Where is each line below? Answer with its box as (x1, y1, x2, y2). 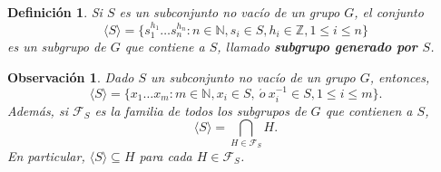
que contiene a (124, 37, 205, 56)
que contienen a (325, 100, 413, 119)
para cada (139, 146, 192, 165)
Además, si (7, 100, 68, 119)
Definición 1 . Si (7, 3, 103, 21)
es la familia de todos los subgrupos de (94, 100, 307, 119)
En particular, (7, 146, 85, 165)
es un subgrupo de (7, 37, 106, 56)
